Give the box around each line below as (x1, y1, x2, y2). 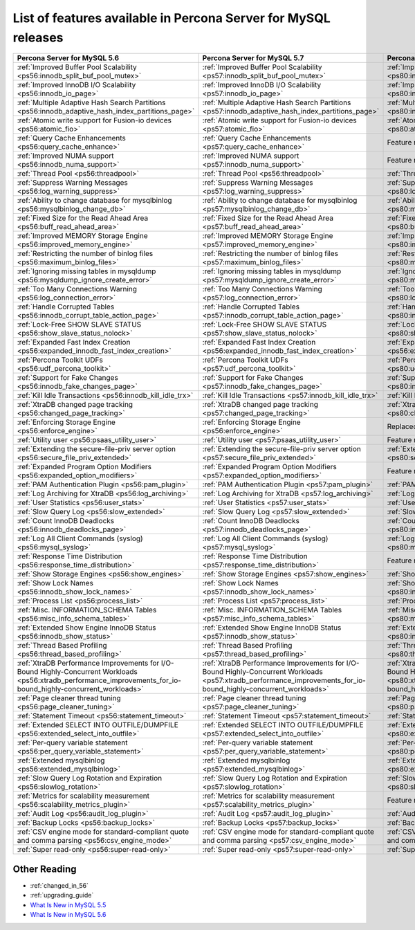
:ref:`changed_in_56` (30, 881, 89, 889)
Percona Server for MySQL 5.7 (202, 53, 304, 63)
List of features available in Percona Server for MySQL (12, 10, 331, 26)
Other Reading (12, 863, 77, 875)
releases (12, 30, 64, 45)
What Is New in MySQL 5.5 (30, 900, 107, 909)
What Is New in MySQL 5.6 (30, 911, 107, 919)
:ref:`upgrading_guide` (30, 891, 94, 900)
